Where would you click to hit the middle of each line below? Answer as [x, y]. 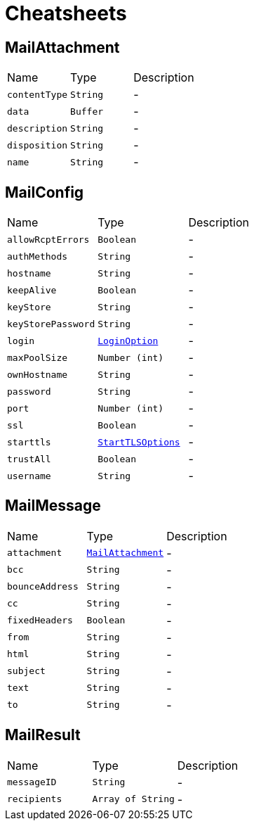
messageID [32, 782]
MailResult [43, 735]
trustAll [29, 459]
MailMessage [53, 506]
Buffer [87, 111]
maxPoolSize [38, 357]
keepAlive [32, 290]
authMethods [38, 256]
